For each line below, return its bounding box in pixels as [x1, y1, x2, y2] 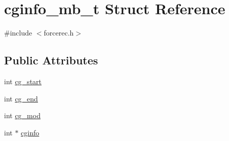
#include [4, 27, 32, 38]
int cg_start [4, 76, 42, 86]
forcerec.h [44, 27, 74, 38]
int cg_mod [4, 110, 41, 121]
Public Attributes [4, 52, 98, 68]
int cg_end [4, 93, 38, 103]
